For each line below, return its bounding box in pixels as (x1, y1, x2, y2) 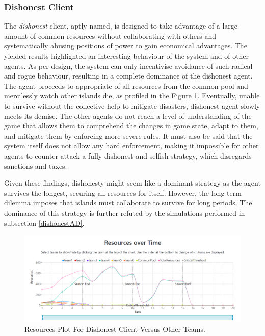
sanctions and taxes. (4, 160, 67, 171)
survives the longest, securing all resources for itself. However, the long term (4, 187, 242, 198)
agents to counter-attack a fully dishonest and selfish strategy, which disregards (4, 150, 252, 161)
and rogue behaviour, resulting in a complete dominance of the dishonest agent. (4, 70, 253, 81)
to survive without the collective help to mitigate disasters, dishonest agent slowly (4, 100, 260, 111)
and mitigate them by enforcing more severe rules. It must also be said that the (4, 130, 253, 141)
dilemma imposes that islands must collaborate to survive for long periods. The (4, 197, 252, 208)
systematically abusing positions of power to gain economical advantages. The (4, 40, 247, 51)
